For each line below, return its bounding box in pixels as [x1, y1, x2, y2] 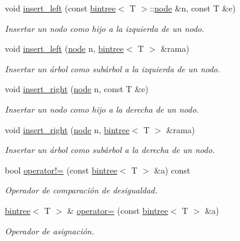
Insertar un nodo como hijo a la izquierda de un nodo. [5, 22, 205, 34]
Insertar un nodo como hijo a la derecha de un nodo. [5, 102, 199, 115]
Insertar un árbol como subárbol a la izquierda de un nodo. [5, 62, 221, 75]
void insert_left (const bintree [5, 2, 116, 14]
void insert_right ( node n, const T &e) [5, 83, 149, 95]
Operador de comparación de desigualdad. [5, 184, 158, 196]
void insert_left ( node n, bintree [5, 42, 124, 55]
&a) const [154, 163, 191, 176]
